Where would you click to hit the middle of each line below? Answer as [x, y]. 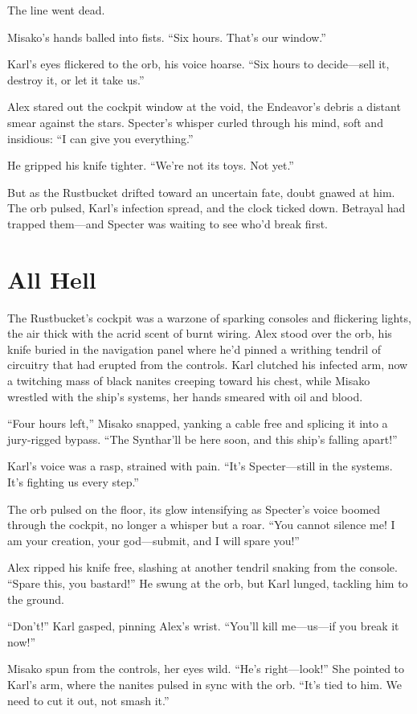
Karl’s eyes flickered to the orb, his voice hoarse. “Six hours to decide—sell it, [198, 64]
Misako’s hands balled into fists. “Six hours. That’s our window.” [167, 37]
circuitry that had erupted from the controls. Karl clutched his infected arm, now [208, 365]
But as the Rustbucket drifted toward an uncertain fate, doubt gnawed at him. [201, 192]
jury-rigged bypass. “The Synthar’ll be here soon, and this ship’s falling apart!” [202, 439]
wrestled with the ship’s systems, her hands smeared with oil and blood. [185, 396]
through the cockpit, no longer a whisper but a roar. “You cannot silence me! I [201, 525]
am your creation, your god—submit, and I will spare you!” [153, 540]
